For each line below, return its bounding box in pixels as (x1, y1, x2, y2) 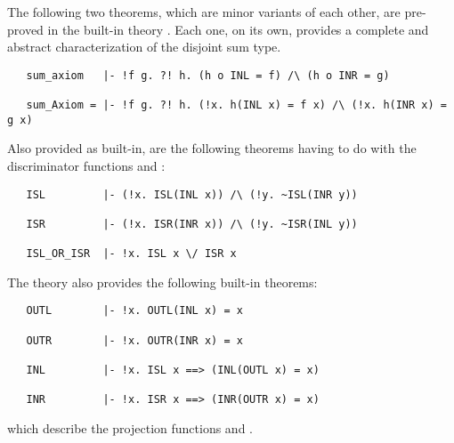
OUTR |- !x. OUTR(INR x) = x (26, 334, 243, 347)
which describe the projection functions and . (7, 419, 253, 438)
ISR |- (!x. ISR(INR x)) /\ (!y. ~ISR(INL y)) (26, 217, 358, 230)
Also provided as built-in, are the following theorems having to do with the (7, 139, 417, 157)
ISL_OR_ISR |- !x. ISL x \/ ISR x (26, 247, 237, 261)
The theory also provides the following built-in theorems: (7, 272, 318, 291)
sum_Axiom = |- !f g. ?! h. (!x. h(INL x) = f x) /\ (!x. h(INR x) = (26, 99, 447, 112)
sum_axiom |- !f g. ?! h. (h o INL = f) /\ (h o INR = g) (26, 68, 390, 82)
